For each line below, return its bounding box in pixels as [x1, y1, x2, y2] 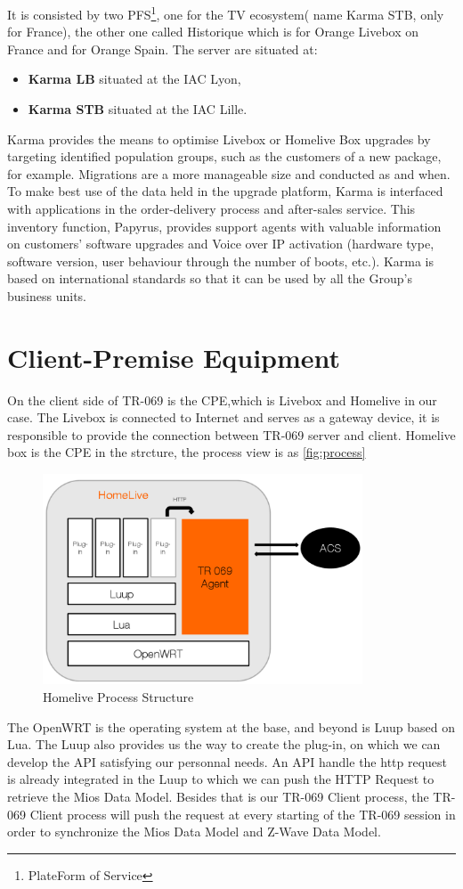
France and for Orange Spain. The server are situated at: [7, 39, 318, 58]
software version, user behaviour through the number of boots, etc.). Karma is [7, 251, 435, 270]
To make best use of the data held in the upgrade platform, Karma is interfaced [7, 182, 443, 200]
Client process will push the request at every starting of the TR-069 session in [29, 804, 456, 823]
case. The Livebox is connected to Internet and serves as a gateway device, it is [7, 408, 440, 427]
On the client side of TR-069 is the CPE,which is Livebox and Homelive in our [7, 390, 437, 409]
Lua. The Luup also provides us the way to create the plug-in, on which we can [7, 735, 441, 754]
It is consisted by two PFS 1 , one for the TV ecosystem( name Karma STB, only [7, 3, 444, 23]
